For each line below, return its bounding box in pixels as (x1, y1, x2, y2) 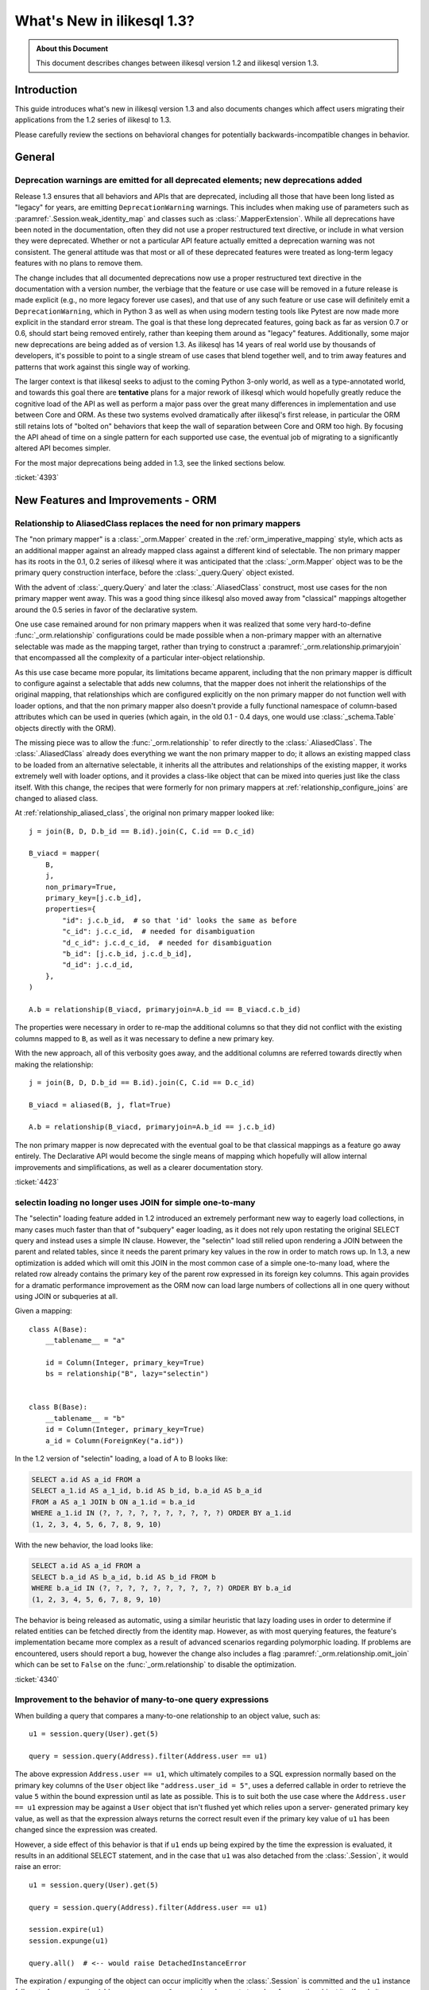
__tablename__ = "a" (44, 1336, 126, 1345)
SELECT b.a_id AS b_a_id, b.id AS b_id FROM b (31, 1572, 216, 1582)
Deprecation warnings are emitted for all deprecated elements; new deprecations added (14, 175, 362, 186)
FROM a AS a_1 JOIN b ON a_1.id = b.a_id (31, 1497, 195, 1506)
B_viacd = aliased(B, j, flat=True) (29, 1100, 172, 1110)
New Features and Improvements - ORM (14, 494, 218, 507)
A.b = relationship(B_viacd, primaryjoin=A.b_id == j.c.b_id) (29, 1122, 276, 1132)
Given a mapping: (14, 1306, 73, 1316)
